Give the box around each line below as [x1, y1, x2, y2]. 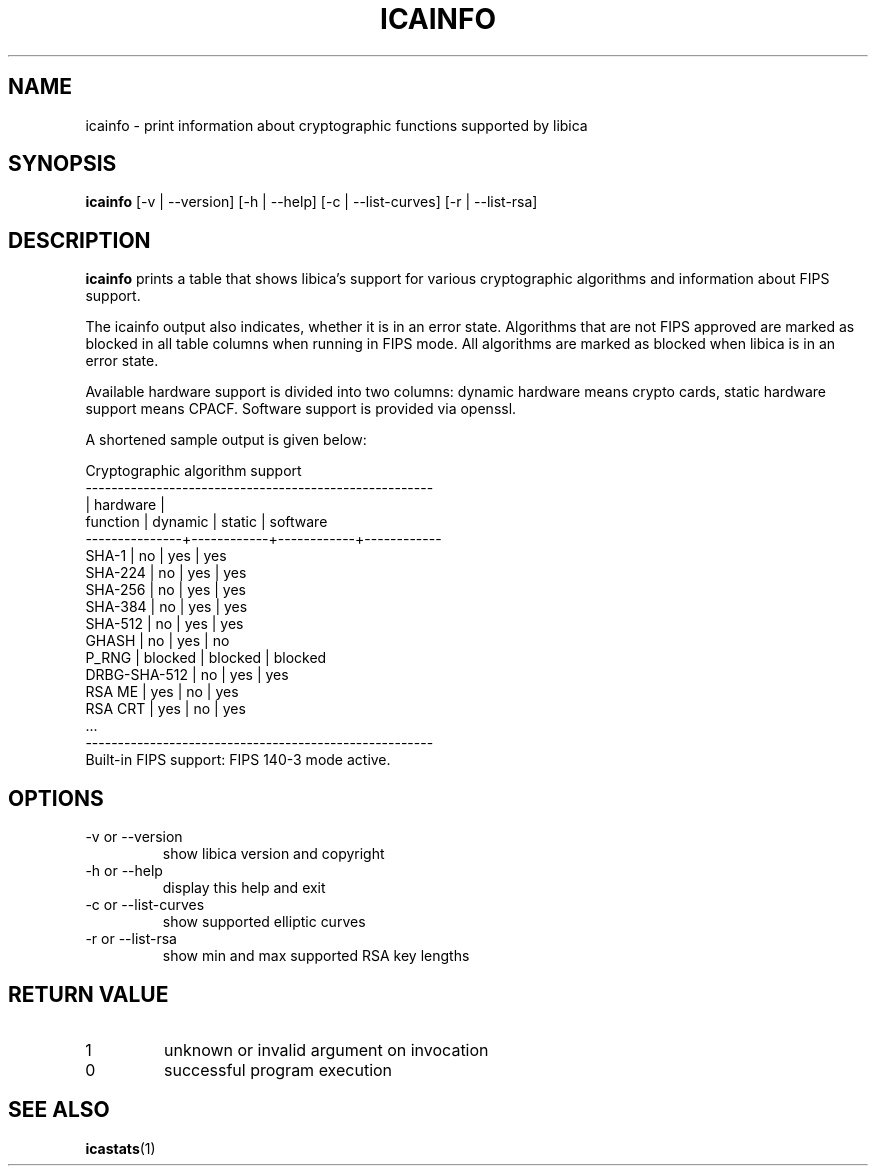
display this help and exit [162, 879, 326, 897]
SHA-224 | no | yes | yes [85, 564, 247, 582]
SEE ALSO [8, 1097, 110, 1123]
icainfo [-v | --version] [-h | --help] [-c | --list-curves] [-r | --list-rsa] [85, 193, 538, 211]
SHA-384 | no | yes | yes [85, 598, 248, 616]
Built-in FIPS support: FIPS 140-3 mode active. [85, 751, 391, 769]
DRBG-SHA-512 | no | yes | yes [85, 666, 289, 684]
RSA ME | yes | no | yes [85, 683, 239, 701]
